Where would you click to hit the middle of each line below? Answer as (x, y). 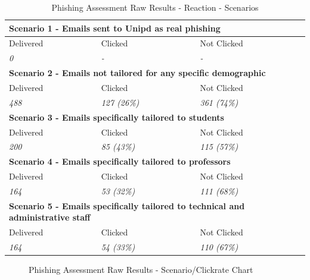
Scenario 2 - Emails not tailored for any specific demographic (137, 73)
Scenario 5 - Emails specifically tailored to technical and (127, 205)
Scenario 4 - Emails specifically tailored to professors (120, 161)
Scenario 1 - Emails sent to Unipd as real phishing (115, 28)
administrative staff (50, 217)
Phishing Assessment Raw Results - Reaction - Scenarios (155, 7)
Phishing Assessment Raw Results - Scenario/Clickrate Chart (141, 270)
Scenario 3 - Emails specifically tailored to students (117, 117)
